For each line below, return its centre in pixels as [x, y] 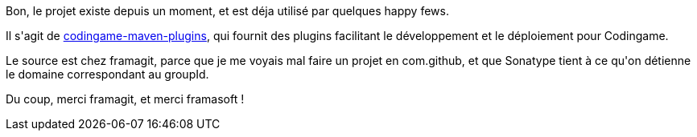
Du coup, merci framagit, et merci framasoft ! [125, 99]
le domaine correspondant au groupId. [107, 74]
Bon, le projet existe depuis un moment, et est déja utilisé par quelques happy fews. [227, 11]
